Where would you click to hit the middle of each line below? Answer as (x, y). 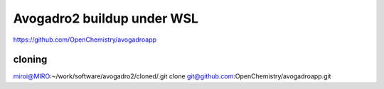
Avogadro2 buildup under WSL (106, 18)
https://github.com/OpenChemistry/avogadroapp (85, 40)
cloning (30, 60)
